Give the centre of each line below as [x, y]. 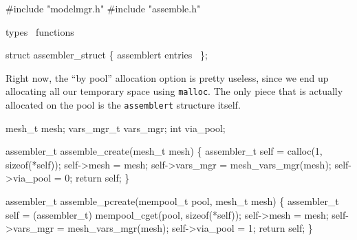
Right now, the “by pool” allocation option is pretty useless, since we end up [167, 77]
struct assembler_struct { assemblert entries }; [107, 55]
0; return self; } [97, 178]
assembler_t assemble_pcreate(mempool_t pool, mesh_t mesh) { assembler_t [172, 201]
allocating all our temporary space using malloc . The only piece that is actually [174, 91]
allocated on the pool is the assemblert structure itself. [123, 105]
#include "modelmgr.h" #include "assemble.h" [103, 8]
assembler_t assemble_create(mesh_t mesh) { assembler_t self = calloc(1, [164, 151]
